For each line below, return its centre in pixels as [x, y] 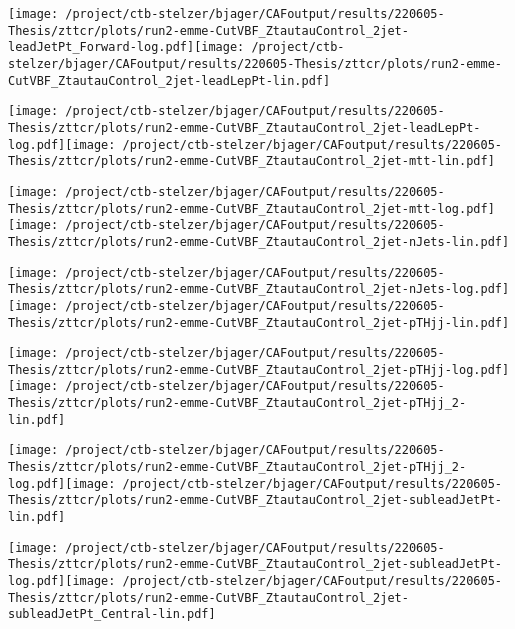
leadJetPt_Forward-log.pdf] [101, 47]
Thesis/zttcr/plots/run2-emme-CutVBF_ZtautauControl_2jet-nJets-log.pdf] [259, 289]
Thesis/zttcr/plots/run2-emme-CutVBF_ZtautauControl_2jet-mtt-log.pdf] [251, 208]
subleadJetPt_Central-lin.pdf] [112, 614]
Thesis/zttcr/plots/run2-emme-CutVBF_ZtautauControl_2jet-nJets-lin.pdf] [259, 241]
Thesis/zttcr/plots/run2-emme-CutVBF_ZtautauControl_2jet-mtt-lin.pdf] [251, 161]
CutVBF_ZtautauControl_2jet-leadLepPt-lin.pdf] [169, 80]
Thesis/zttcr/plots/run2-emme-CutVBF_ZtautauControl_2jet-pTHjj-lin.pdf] [259, 322]
